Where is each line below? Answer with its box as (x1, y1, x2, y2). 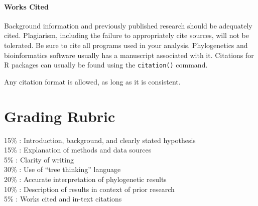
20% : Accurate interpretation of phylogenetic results (4, 173, 167, 184)
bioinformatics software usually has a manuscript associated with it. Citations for (4, 49, 254, 60)
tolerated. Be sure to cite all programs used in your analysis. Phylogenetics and (4, 39, 248, 50)
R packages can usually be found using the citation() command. (4, 59, 208, 70)
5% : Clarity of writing (4, 154, 74, 164)
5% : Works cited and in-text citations (4, 193, 122, 204)
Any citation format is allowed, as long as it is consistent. (4, 76, 181, 86)
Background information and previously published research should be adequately (4, 20, 252, 30)
